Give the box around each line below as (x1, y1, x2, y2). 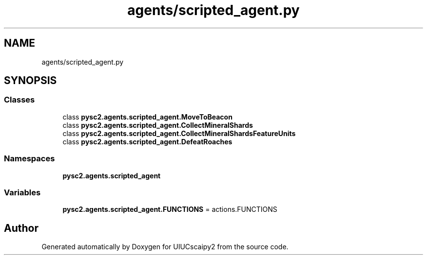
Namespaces (4, 154, 55, 164)
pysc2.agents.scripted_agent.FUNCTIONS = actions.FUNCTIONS (62, 205, 277, 214)
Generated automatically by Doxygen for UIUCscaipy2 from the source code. (41, 242, 289, 251)
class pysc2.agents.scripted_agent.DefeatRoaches (62, 137, 233, 146)
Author (4, 222, 39, 234)
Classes (4, 95, 35, 105)
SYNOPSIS (4, 74, 57, 87)
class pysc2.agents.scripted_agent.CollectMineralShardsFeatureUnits (62, 129, 296, 138)
